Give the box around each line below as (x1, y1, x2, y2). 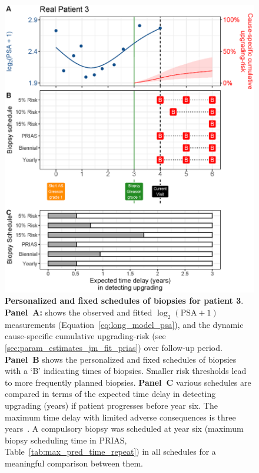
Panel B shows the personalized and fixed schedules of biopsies (5, 353, 237, 365)
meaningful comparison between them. (5, 456, 144, 469)
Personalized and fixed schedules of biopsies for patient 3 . (5, 294, 244, 307)
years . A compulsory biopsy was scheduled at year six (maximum (5, 422, 244, 435)
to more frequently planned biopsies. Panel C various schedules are (5, 376, 251, 388)
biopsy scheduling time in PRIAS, (5, 433, 127, 446)
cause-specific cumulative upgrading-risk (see (5, 330, 166, 342)
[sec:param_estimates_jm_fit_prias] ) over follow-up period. (5, 341, 223, 353)
